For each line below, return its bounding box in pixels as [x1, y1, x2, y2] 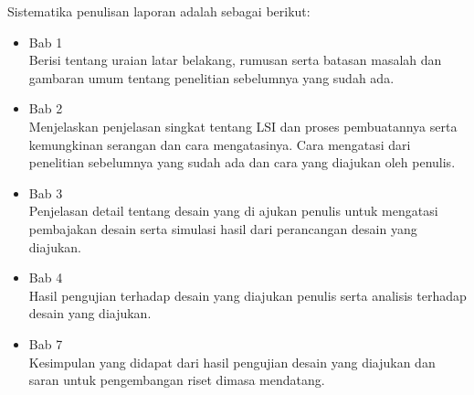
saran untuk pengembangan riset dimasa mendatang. [28, 370, 325, 390]
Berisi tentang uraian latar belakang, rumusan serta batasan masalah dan [28, 50, 442, 69]
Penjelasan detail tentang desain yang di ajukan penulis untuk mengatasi [28, 201, 438, 220]
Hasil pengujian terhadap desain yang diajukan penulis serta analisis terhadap [28, 285, 467, 304]
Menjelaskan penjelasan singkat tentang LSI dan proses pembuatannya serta [28, 116, 458, 135]
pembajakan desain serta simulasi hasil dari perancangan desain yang [28, 219, 417, 238]
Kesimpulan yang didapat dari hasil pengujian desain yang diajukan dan [28, 352, 436, 371]
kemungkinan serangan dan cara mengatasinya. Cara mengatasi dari [28, 134, 411, 154]
